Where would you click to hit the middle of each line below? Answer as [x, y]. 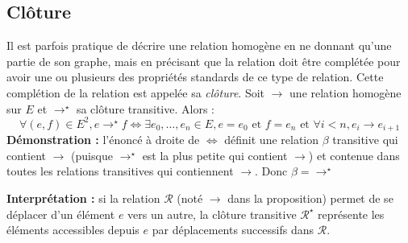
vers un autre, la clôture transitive [212, 214]
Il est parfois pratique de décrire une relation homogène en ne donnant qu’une [199, 45]
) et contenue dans [354, 155]
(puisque [92, 155]
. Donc [271, 171]
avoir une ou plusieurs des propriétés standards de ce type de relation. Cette [195, 77]
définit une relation [272, 140]
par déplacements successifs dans [233, 230]
